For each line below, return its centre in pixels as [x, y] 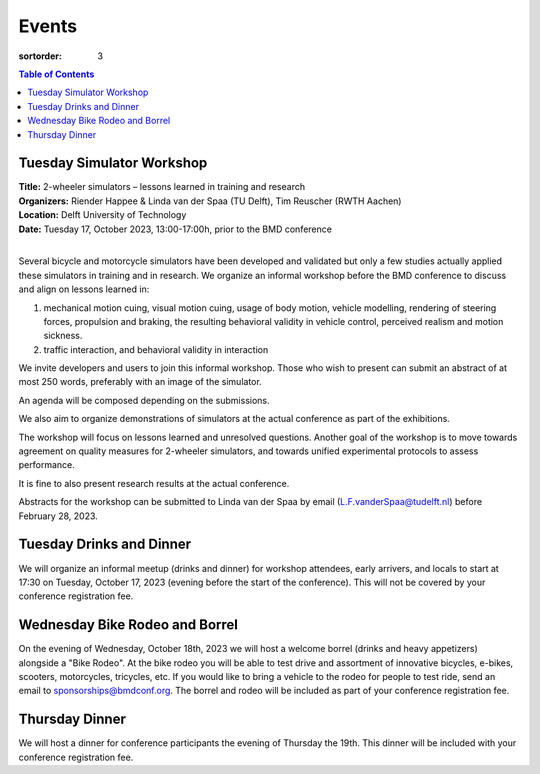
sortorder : [40, 56]
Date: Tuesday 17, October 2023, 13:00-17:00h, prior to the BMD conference [175, 229]
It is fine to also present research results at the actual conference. [154, 483]
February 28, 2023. [58, 516]
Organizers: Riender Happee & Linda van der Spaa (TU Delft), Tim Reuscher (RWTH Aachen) [210, 201]
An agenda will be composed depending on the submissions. [144, 400]
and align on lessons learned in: [84, 289]
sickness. [63, 336]
